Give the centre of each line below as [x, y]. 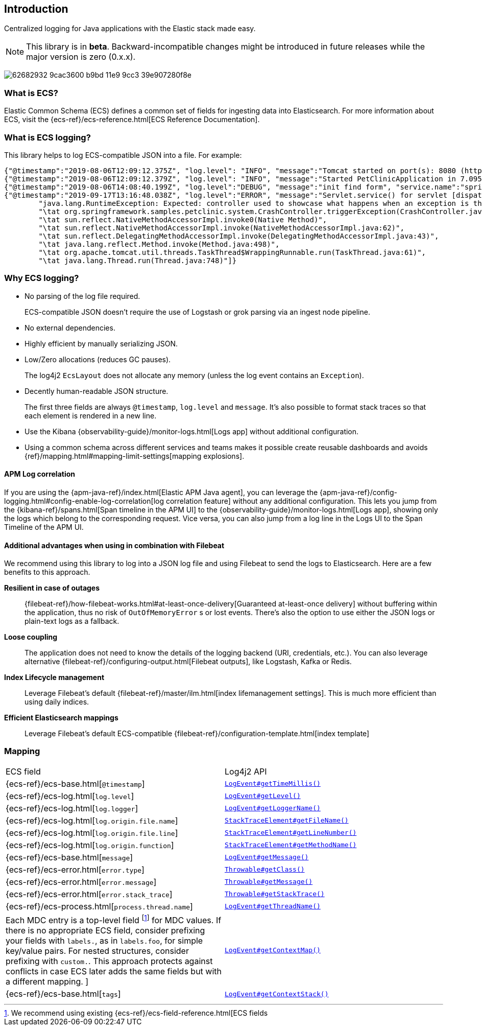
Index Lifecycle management [54, 677]
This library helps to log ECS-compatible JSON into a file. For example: [123, 155]
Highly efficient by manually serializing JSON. [101, 343]
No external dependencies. [70, 327]
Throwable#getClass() [265, 870]
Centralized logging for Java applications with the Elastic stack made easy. [130, 29]
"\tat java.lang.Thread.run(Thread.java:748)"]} [138, 260]
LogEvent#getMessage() [267, 857]
